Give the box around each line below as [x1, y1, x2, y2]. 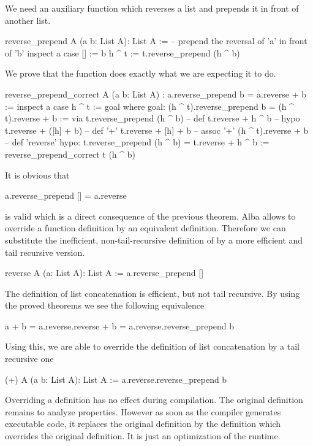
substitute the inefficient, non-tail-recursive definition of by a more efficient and [5, 233, 303, 246]
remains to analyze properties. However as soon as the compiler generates [5, 405, 281, 418]
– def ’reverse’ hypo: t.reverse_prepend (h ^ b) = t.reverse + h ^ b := [5, 136, 270, 148]
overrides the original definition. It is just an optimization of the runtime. [5, 429, 281, 442]
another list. [5, 13, 51, 26]
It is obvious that [5, 168, 70, 181]
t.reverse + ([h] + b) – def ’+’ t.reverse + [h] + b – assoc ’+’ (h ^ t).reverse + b [5, 123, 309, 136]
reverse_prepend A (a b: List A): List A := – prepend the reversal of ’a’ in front [5, 34, 307, 47]
